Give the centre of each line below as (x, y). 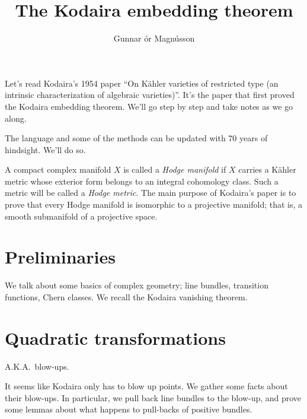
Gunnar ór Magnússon (154, 38)
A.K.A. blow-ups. (37, 366)
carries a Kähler (267, 169)
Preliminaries (60, 257)
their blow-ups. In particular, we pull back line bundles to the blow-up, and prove (153, 397)
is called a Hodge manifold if (175, 169)
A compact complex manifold (58, 169)
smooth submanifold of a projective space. (81, 216)
